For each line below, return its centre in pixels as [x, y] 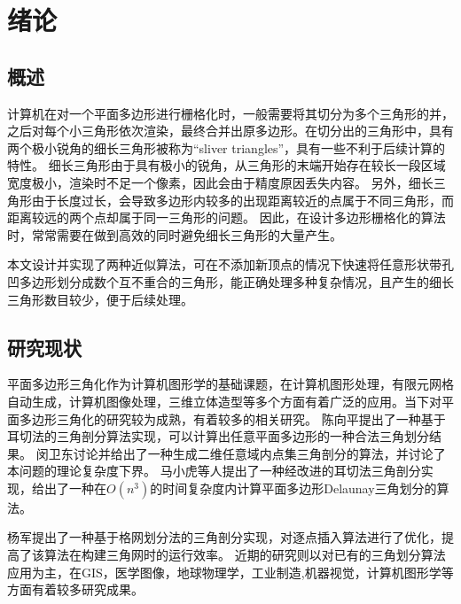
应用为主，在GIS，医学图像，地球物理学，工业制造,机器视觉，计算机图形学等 [230, 572]
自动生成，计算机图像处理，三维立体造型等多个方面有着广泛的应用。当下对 [224, 401]
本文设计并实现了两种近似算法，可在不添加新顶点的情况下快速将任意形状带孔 [230, 264]
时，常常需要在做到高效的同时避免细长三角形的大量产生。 [175, 234]
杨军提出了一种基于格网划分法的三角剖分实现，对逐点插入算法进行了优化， [224, 537]
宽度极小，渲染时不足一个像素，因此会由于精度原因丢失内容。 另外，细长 [220, 182]
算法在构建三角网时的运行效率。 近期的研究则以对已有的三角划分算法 [245, 555]
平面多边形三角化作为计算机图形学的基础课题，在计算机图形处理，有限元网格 [230, 384]
